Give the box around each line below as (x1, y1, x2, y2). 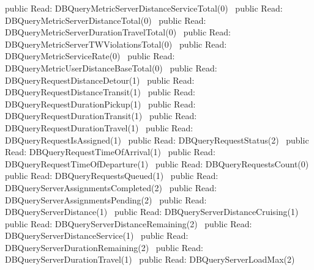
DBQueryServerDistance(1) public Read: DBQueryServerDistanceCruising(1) (5, 205, 299, 218)
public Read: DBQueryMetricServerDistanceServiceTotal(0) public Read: (5, 2, 283, 14)
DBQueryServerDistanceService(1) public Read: (5, 229, 189, 242)
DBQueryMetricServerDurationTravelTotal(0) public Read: (5, 26, 231, 38)
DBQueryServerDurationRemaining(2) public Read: (5, 241, 203, 254)
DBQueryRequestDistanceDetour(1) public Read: (5, 73, 195, 86)
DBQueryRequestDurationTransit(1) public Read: (5, 109, 197, 122)
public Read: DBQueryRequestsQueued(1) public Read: (5, 169, 219, 182)
